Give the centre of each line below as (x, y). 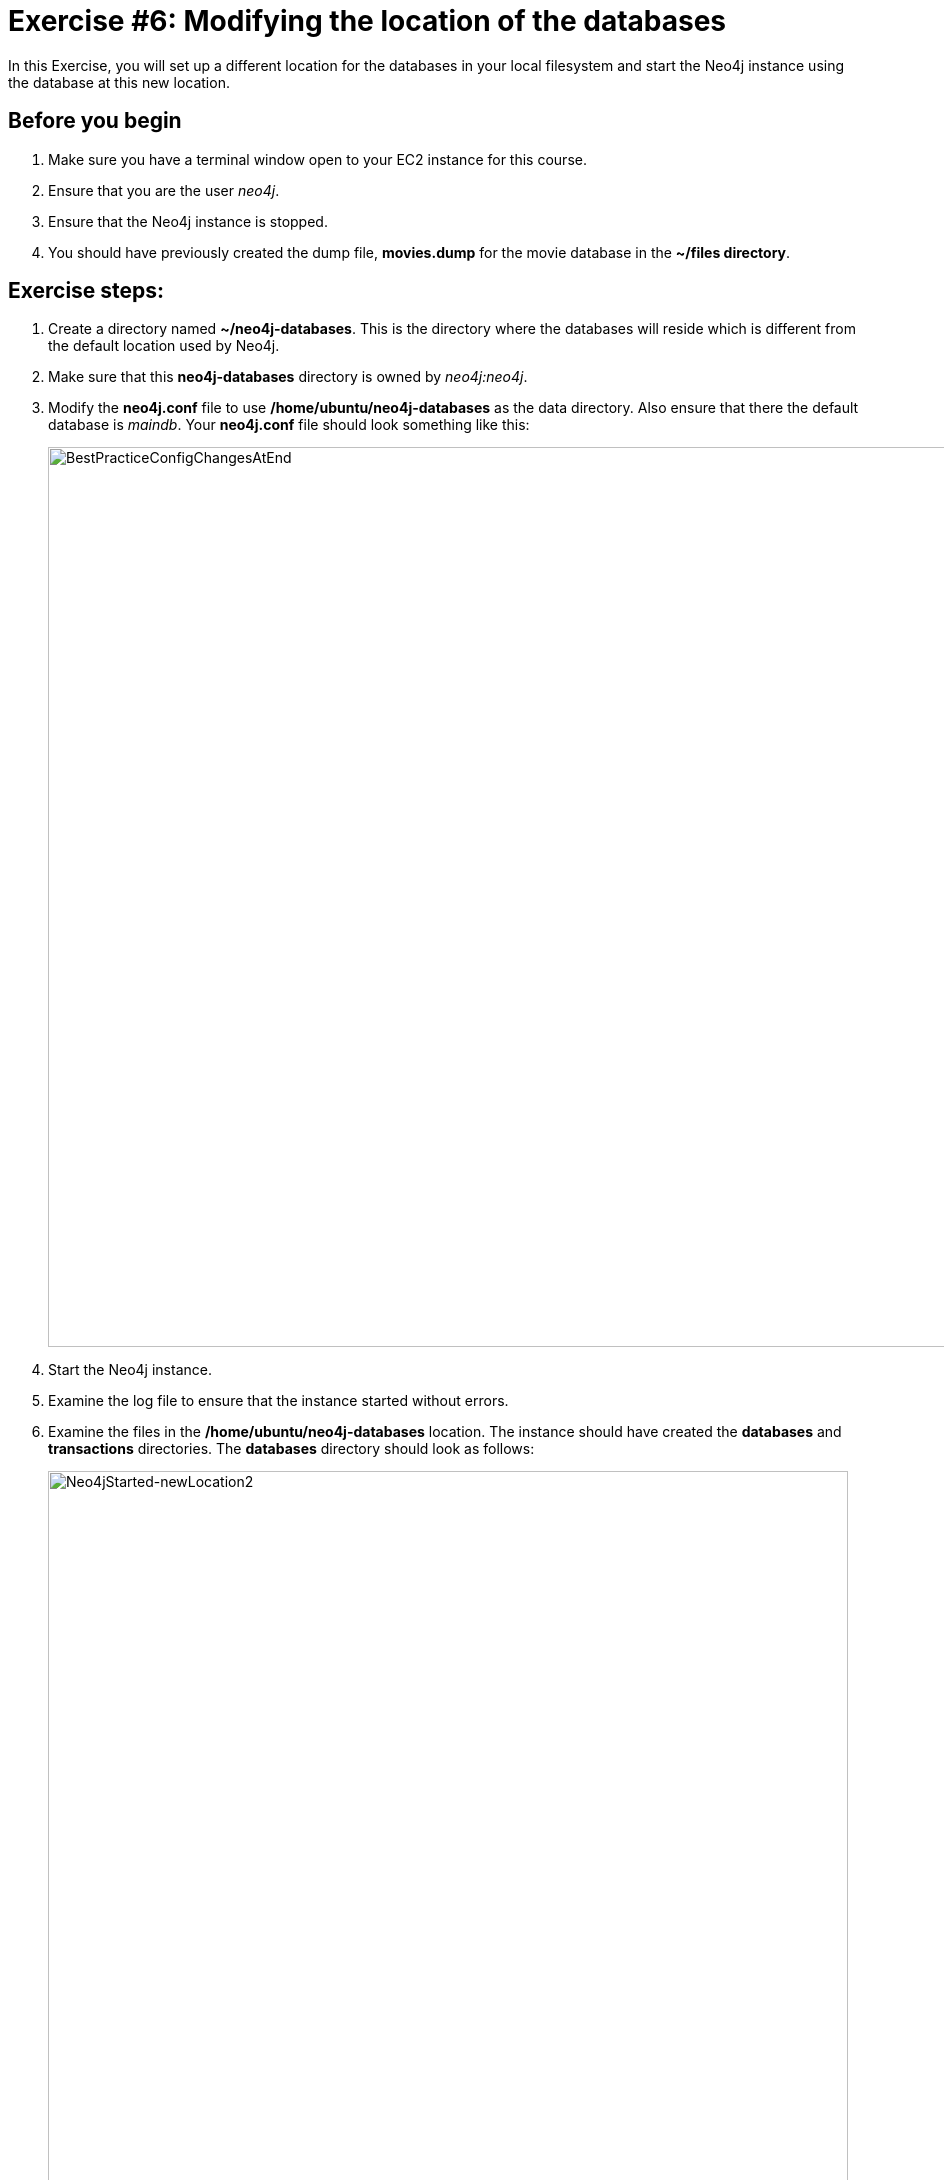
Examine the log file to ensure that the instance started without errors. (278, 1401)
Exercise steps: (86, 291)
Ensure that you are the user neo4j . (164, 190)
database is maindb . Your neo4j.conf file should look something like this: (289, 425)
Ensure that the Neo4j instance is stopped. (188, 221)
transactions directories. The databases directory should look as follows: (291, 1449)
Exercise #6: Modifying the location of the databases (367, 21)
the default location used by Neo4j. (164, 346)
